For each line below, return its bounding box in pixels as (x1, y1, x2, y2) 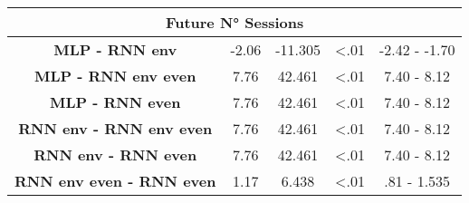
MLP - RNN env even (33, 65, 196, 86)
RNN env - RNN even (33, 144, 197, 165)
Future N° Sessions (166, 12, 304, 33)
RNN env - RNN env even (18, 118, 213, 139)
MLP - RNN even (49, 92, 181, 112)
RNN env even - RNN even (14, 170, 216, 191)
